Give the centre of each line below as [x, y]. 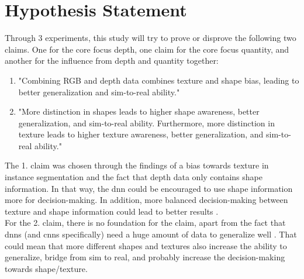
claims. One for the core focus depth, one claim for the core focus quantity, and [147, 49]
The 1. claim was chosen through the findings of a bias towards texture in [137, 165]
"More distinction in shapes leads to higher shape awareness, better [139, 111]
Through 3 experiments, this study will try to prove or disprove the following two [151, 38]
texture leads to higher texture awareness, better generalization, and [141, 134]
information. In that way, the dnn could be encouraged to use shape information [149, 188]
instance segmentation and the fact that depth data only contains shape [134, 177]
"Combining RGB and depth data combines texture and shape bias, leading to [159, 80]
